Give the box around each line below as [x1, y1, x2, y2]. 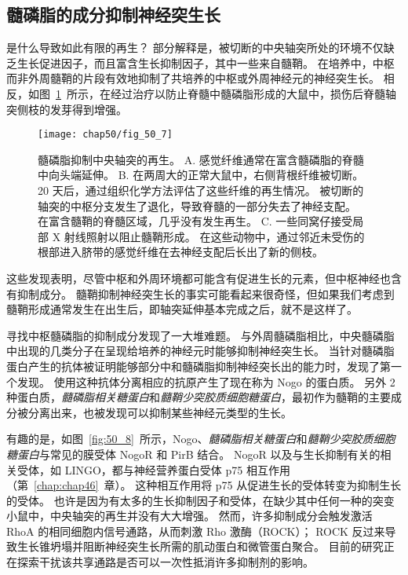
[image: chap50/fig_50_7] [38, 129, 173, 141]
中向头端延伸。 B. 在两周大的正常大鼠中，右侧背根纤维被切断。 [38, 167, 364, 183]
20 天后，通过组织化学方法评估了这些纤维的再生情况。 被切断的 [38, 182, 364, 199]
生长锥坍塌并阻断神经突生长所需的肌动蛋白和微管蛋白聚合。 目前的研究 [16, 538, 384, 555]
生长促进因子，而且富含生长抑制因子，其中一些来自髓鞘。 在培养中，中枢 [16, 54, 395, 71]
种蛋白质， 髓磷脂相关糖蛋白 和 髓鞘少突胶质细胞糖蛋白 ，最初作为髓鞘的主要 [6, 389, 391, 405]
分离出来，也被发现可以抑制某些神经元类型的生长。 [27, 404, 292, 420]
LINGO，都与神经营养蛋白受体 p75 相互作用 [64, 461, 290, 478]
